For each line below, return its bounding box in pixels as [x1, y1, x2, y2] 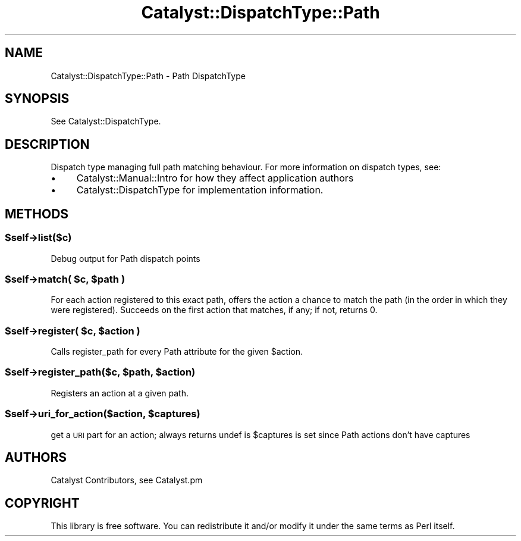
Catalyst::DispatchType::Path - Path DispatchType [51, 70, 246, 81]
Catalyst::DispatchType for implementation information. [76, 184, 324, 196]
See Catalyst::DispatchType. [51, 116, 161, 127]
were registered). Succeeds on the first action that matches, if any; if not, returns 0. [51, 305, 378, 315]
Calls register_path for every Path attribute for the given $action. [51, 346, 303, 357]
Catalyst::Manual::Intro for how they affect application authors [76, 172, 354, 184]
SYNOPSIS [5, 91, 70, 107]
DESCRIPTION [5, 136, 90, 152]
